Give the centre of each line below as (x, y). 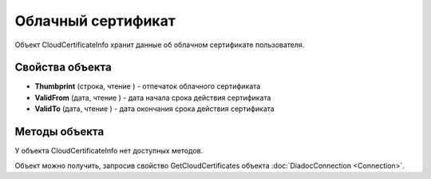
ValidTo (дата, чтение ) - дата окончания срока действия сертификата (154, 109)
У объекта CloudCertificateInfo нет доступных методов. (109, 151)
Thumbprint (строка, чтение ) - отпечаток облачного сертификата (148, 86)
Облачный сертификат (95, 21)
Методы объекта (59, 132)
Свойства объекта (63, 68)
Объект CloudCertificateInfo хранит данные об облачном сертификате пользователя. (160, 45)
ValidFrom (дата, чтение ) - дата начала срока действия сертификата (153, 97)
